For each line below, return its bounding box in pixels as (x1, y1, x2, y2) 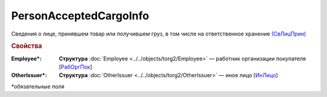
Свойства (11, 42, 42, 51)
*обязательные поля (11, 83, 65, 90)
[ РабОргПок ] (59, 63, 93, 70)
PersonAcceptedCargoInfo (11, 9, 150, 22)
